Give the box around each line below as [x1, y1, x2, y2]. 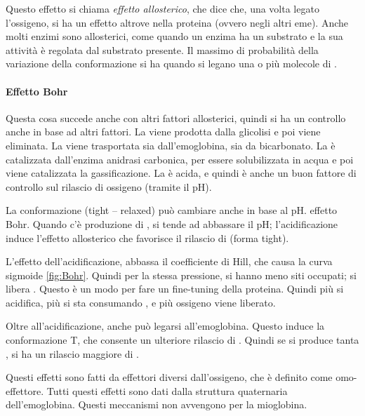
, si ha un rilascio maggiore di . [6, 346, 140, 361]
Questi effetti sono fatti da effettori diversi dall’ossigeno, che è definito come [6, 370, 333, 384]
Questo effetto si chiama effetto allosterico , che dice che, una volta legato [6, 1, 319, 15]
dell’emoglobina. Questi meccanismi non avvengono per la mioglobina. [6, 397, 307, 412]
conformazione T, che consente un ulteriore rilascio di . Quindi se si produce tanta [6, 333, 359, 347]
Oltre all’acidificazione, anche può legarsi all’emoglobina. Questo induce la [6, 318, 325, 333]
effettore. [6, 383, 44, 398]
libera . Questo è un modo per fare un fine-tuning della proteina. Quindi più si [6, 281, 344, 296]
